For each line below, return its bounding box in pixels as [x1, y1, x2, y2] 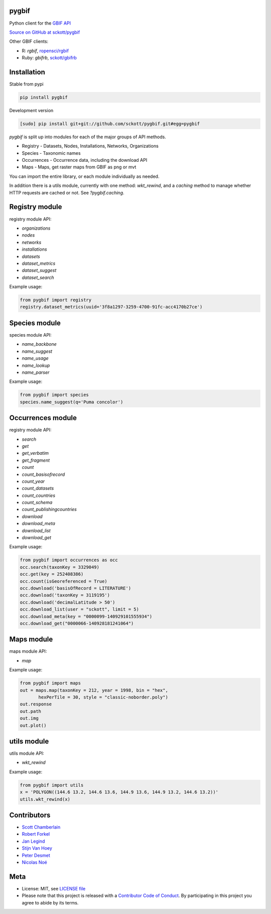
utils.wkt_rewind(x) [20, 796, 70, 802]
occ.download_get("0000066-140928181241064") [20, 621, 134, 626]
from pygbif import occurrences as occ [20, 557, 118, 563]
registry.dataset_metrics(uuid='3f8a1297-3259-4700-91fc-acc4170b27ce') [20, 304, 203, 310]
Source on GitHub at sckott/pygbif [9, 29, 80, 35]
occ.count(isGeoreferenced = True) [20, 578, 107, 584]
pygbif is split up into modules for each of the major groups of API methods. [9, 134, 167, 140]
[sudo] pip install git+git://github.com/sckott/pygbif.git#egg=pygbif [20, 121, 200, 127]
